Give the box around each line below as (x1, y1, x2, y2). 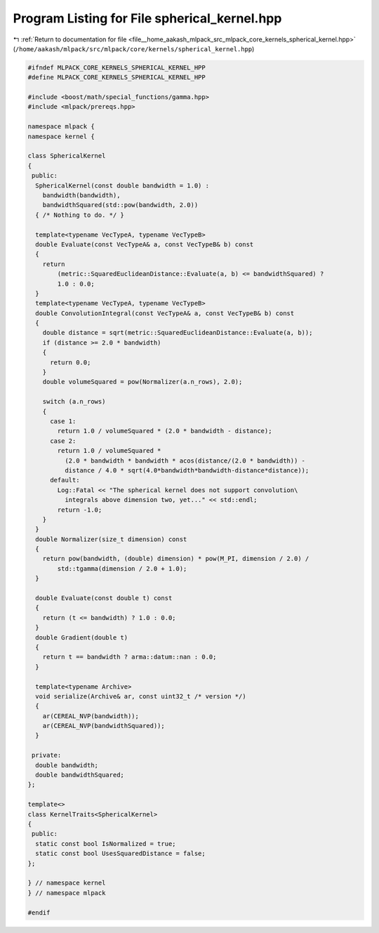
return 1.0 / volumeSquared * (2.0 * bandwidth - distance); (57, 427, 272, 435)
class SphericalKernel (27, 152, 106, 160)
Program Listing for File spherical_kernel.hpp (13, 11, 282, 26)
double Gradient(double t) (35, 633, 128, 642)
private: (32, 751, 62, 760)
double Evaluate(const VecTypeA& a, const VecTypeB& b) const (35, 240, 254, 249)
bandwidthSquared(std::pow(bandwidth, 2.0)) (42, 201, 199, 209)
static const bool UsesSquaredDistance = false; (35, 849, 206, 858)
